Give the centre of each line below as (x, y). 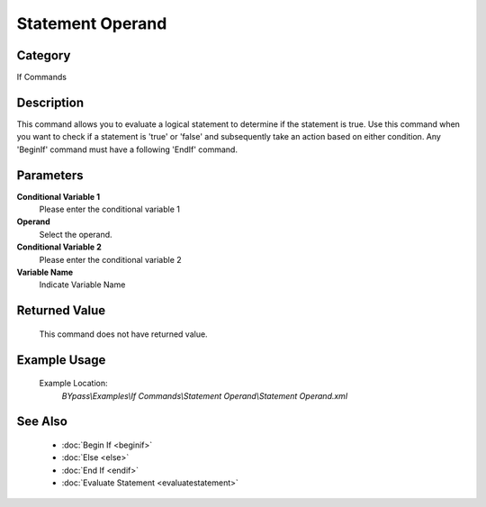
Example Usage (61, 360)
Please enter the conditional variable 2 (110, 259)
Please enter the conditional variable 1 (109, 209)
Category (44, 55)
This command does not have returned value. (123, 334)
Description (50, 102)
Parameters (50, 175)
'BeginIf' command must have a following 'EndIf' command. (127, 149)
